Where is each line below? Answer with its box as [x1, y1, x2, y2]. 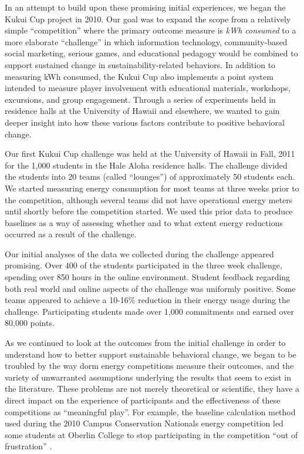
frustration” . [5, 440, 52, 452]
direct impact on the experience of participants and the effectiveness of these [5, 394, 281, 406]
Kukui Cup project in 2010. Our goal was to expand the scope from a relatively [5, 12, 291, 25]
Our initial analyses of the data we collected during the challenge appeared [5, 247, 274, 260]
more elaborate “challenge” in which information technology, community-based [5, 35, 288, 48]
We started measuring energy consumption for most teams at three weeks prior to [5, 181, 299, 194]
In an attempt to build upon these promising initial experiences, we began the [5, 1, 286, 13]
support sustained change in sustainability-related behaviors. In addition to [5, 58, 276, 70]
